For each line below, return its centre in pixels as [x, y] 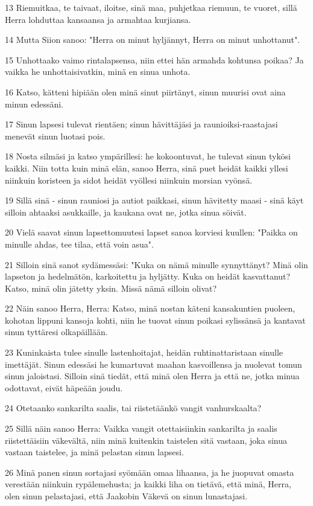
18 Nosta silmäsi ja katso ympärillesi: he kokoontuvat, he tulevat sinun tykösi [148, 156]
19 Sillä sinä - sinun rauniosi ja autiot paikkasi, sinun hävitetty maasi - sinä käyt [154, 200]
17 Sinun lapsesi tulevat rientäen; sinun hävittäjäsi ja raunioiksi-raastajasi [141, 124]
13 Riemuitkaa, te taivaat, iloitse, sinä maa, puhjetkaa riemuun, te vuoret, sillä [151, 7]
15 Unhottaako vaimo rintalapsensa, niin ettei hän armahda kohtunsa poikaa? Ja [154, 59]
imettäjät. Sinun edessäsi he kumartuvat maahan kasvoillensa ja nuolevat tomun [153, 364]
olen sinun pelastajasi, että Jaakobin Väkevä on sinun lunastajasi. [126, 496]
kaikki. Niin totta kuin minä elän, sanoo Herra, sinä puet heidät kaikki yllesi [147, 168]
